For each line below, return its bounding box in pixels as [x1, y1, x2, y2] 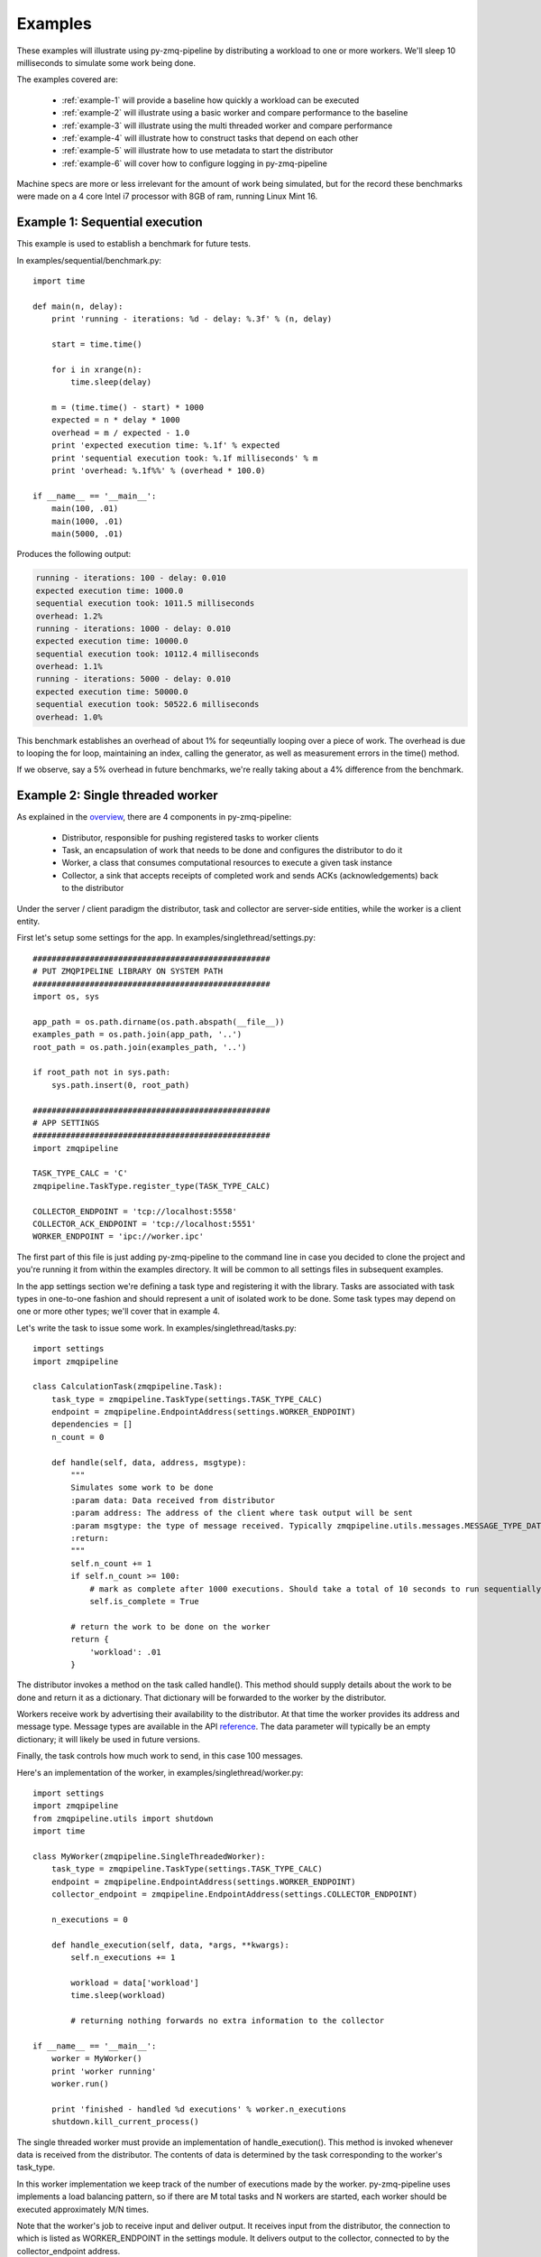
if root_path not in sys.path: [32, 1067, 171, 1078]
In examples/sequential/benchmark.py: [16, 255, 162, 265]
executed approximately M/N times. [16, 2204, 149, 2215]
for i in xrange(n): [50, 364, 142, 375]
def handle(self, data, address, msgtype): [50, 1457, 247, 1467]
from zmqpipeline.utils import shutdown [32, 1813, 214, 1824]
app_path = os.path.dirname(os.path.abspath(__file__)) [32, 1017, 285, 1026]
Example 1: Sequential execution [16, 215, 203, 230]
